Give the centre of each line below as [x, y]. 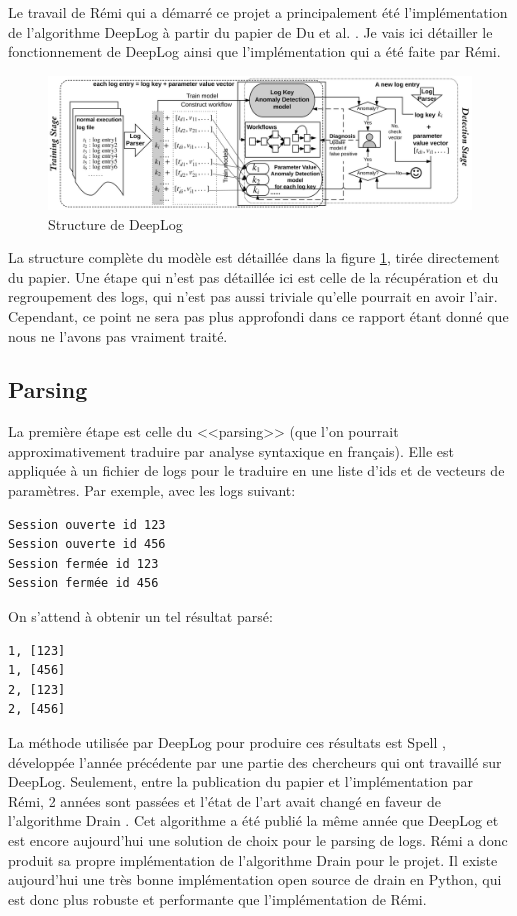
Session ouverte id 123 [87, 524]
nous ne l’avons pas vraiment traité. [118, 335]
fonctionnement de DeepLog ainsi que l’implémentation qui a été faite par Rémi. [254, 51]
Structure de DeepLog [115, 223]
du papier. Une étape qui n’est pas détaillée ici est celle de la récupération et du [253, 276]
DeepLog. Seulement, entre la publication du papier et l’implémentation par [240, 781]
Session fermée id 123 [83, 563]
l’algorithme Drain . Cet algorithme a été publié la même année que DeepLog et [253, 820]
